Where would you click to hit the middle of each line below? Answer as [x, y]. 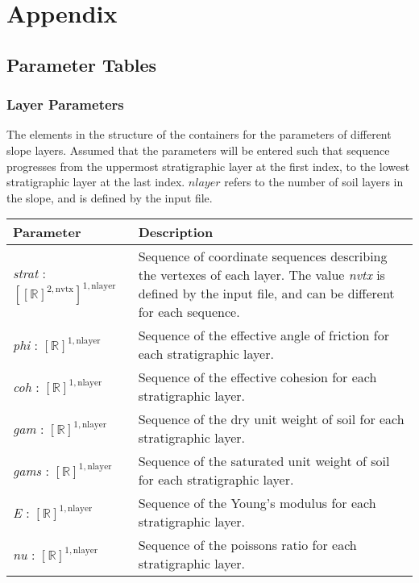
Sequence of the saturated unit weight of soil [264, 461]
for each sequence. [189, 312]
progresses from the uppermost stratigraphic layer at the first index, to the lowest [208, 166]
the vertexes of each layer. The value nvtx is [261, 275]
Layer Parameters [65, 104]
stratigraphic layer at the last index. [96, 182]
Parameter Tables [82, 64]
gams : [31, 470]
